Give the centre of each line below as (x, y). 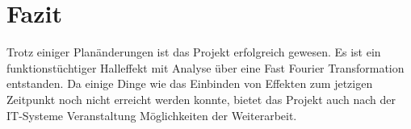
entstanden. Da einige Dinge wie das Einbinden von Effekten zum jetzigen (190, 83)
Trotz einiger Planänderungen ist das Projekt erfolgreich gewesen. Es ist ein (194, 52)
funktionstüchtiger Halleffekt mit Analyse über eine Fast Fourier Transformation (205, 67)
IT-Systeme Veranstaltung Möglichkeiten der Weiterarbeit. (152, 115)
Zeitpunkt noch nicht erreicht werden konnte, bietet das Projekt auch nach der (201, 99)
